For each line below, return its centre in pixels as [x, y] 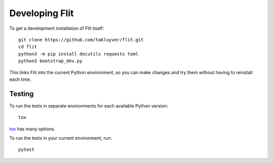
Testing [21, 94]
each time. [20, 79]
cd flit [28, 47]
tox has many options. [32, 129]
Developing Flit [41, 13]
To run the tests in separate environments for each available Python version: [89, 105]
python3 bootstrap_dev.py [51, 61]
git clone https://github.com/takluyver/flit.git [81, 40]
